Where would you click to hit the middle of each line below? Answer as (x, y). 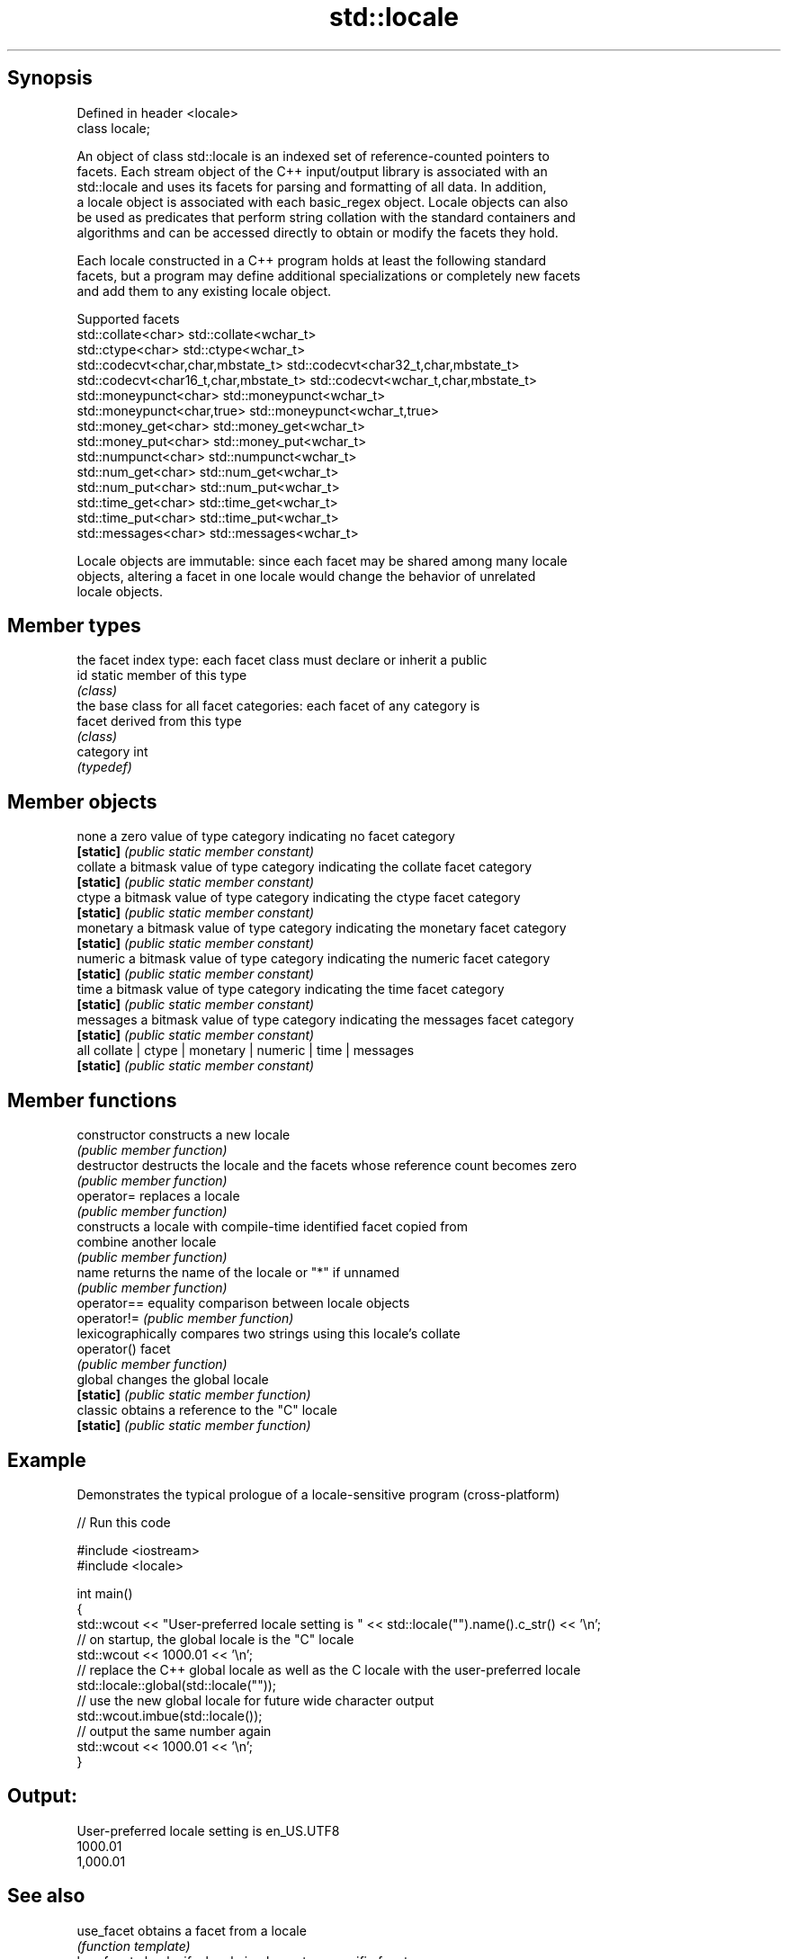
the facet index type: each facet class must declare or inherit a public (282, 660)
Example (47, 1460)
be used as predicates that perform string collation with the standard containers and (326, 217)
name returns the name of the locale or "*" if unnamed (238, 1273)
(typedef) (104, 767)
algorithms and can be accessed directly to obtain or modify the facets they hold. (318, 232)
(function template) (134, 1946)
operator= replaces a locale (158, 1196)
